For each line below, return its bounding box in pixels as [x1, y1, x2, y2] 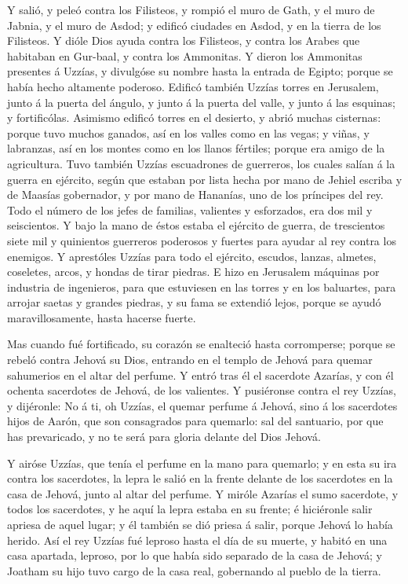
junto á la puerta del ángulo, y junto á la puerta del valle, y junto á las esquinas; [7, 94, 396, 110]
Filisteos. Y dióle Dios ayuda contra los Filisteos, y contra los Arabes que [7, 32, 360, 49]
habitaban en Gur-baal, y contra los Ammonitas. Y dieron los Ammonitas [7, 47, 362, 64]
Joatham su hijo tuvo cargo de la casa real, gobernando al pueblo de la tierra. [7, 562, 381, 578]
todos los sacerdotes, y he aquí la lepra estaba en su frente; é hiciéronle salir [7, 501, 373, 517]
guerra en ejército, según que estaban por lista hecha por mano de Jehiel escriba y [7, 171, 403, 187]
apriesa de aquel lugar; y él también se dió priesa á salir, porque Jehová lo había [7, 516, 393, 532]
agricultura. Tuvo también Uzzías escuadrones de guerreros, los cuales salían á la [7, 155, 395, 171]
